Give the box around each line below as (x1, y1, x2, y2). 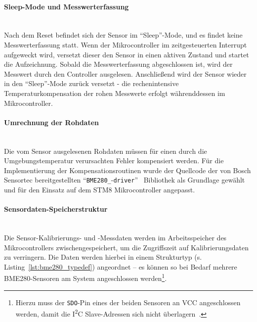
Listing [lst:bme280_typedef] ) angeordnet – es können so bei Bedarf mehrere (4, 261, 237, 272)
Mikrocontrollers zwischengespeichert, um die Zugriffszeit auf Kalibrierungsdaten (4, 242, 249, 252)
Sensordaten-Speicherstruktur (4, 204, 108, 214)
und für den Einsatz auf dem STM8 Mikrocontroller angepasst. (4, 184, 195, 194)
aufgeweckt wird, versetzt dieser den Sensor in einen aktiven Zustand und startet (4, 49, 249, 59)
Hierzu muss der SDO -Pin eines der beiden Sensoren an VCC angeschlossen (15, 297, 241, 307)
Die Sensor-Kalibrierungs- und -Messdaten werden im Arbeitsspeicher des (4, 232, 227, 242)
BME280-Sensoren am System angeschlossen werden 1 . (4, 272, 167, 283)
